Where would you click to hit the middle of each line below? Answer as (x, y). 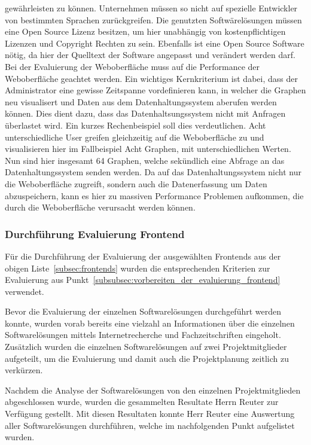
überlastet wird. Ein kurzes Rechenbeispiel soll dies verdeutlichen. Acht (135, 125)
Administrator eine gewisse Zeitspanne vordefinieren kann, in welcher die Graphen (155, 90)
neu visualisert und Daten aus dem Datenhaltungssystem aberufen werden (141, 101)
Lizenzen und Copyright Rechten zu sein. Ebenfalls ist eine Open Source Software (155, 43)
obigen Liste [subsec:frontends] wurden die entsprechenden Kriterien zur (138, 268)
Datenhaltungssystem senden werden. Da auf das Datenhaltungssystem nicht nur (153, 172)
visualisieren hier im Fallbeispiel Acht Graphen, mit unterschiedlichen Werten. (148, 149)
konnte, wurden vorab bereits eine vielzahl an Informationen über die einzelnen (150, 323)
